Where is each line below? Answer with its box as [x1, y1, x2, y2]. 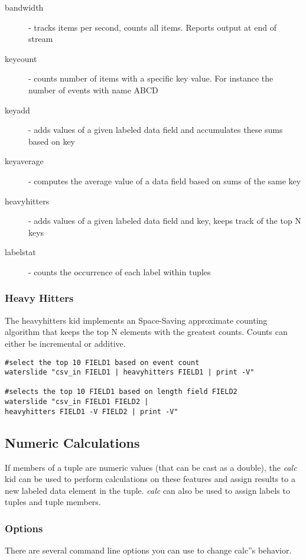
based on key [28, 135, 76, 147]
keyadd [5, 103, 30, 116]
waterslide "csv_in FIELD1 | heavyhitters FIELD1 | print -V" [5, 368, 255, 377]
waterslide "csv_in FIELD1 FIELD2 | [5, 398, 149, 406]
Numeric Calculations [5, 433, 140, 451]
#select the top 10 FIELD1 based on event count [5, 358, 200, 367]
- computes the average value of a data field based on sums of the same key [28, 174, 301, 187]
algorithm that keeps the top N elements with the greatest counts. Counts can [5, 325, 288, 338]
